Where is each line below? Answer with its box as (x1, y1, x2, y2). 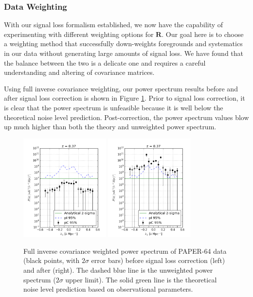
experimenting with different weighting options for (4, 29, 154, 39)
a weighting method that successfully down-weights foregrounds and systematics (4, 38, 243, 49)
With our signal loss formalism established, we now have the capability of (4, 19, 223, 30)
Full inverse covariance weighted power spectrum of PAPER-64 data (23, 245, 227, 256)
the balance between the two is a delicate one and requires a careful (4, 57, 206, 68)
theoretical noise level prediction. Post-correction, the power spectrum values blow (4, 112, 249, 122)
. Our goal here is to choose (162, 29, 244, 39)
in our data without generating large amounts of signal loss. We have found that (4, 48, 244, 58)
